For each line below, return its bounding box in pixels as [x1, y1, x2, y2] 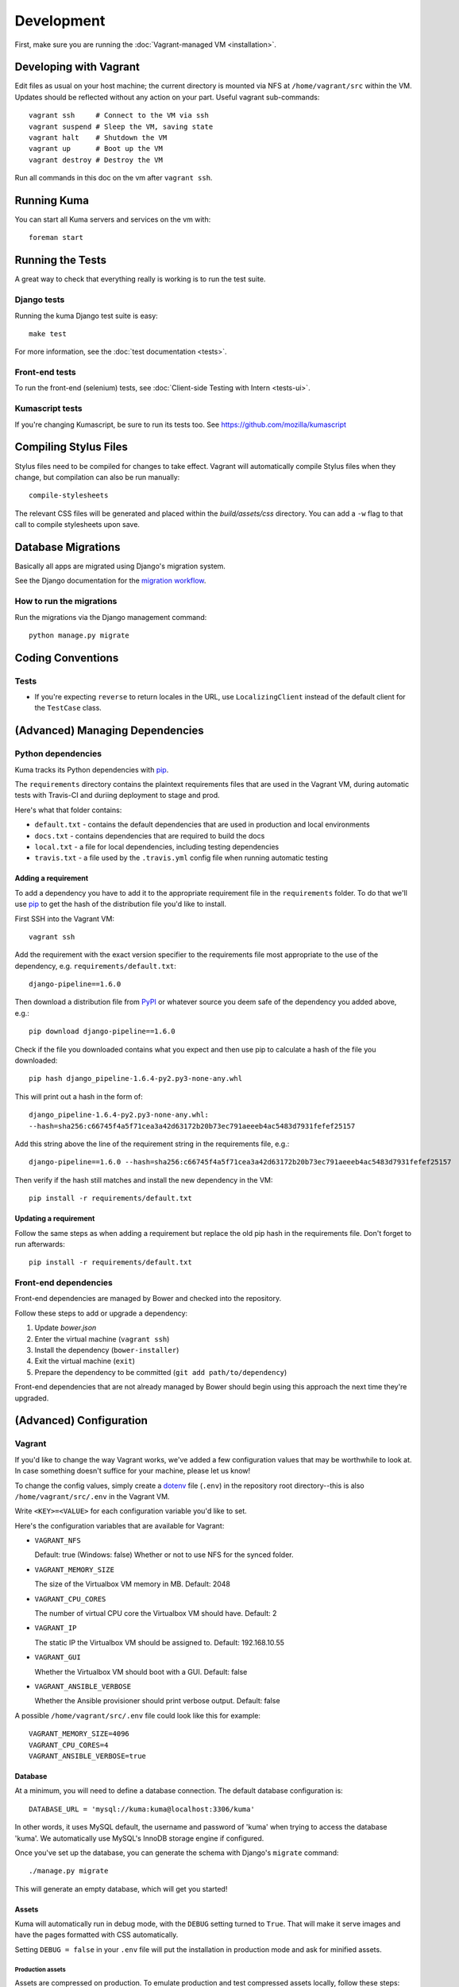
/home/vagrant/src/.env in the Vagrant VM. [14, 1491, 170, 1501]
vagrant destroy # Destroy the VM [29, 155, 163, 165]
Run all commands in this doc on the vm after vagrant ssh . [14, 173, 213, 183]
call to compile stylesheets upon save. [14, 520, 141, 529]
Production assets [14, 1966, 67, 1973]
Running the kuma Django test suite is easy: [14, 311, 158, 320]
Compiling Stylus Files [14, 440, 129, 454]
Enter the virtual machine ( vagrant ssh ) [34, 1334, 170, 1343]
